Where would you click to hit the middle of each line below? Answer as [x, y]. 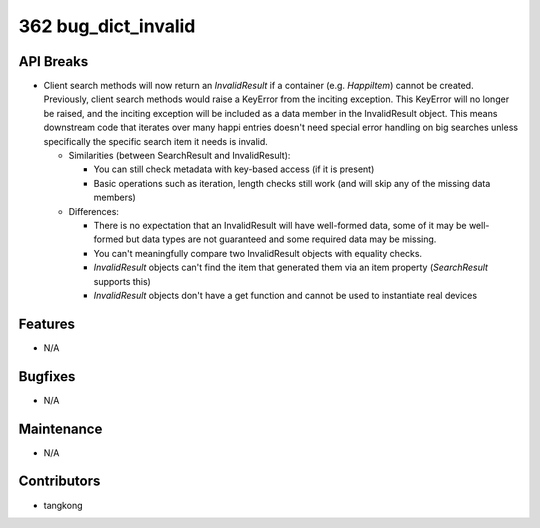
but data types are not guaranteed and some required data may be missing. [281, 239]
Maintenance [60, 428]
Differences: [94, 211]
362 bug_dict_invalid [107, 26]
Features [46, 323]
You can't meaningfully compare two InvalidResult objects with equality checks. [258, 253]
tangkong [63, 505]
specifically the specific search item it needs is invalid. [156, 141]
